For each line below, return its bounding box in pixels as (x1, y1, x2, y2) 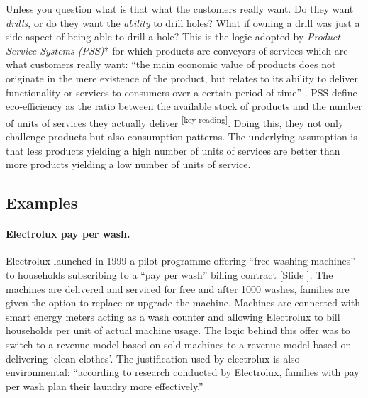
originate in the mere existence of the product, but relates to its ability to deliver (6, 70, 359, 85)
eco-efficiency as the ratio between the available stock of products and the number (6, 99, 362, 114)
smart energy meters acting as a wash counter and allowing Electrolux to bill (6, 309, 340, 324)
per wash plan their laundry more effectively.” (6, 378, 203, 393)
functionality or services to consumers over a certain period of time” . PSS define (6, 84, 357, 99)
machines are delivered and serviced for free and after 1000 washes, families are (6, 281, 350, 296)
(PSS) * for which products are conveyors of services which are (77, 43, 348, 57)
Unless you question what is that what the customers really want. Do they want (6, 1, 354, 16)
